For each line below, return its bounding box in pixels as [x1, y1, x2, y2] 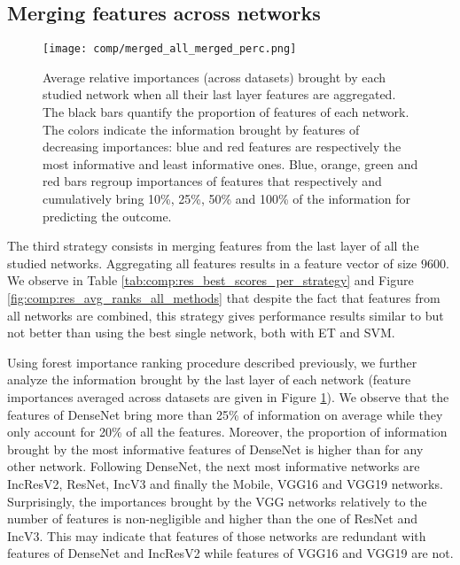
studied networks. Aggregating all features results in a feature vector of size [7, 253, 417, 272]
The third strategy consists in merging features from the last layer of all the [7, 236, 419, 255]
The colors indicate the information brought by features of [43, 120, 360, 138]
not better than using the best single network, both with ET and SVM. [7, 323, 395, 342]
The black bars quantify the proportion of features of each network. [43, 103, 409, 121]
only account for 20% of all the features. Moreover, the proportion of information [7, 422, 448, 441]
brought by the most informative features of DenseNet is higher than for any [7, 439, 424, 458]
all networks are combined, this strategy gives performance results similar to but [7, 306, 444, 324]
